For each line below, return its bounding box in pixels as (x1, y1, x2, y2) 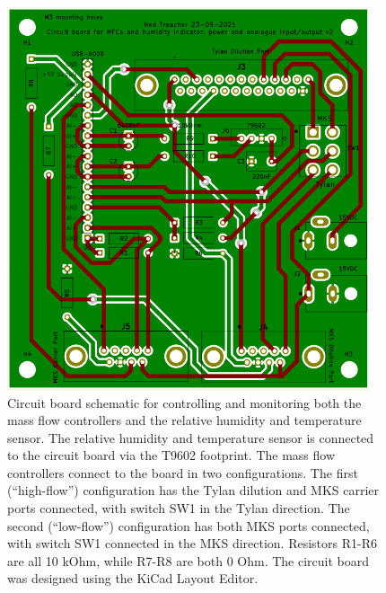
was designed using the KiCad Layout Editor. (7, 569, 259, 588)
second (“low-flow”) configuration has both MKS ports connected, (7, 516, 370, 535)
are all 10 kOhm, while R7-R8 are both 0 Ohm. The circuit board (7, 551, 370, 570)
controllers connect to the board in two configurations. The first (7, 463, 358, 482)
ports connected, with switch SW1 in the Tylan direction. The (7, 499, 350, 518)
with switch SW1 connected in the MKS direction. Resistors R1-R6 (7, 534, 378, 553)
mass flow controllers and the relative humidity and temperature (7, 411, 362, 429)
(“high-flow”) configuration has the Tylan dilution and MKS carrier (7, 481, 380, 500)
